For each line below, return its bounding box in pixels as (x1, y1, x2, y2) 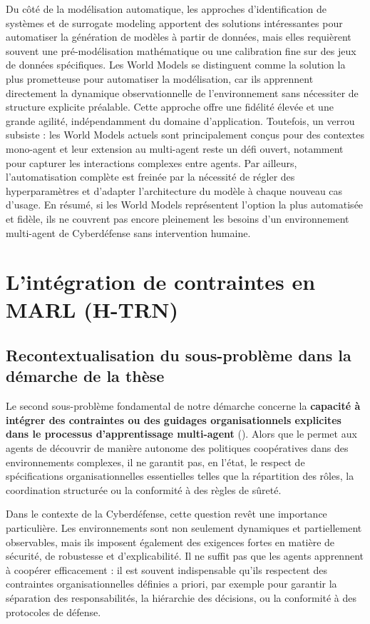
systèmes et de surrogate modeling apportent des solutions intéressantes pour (6, 15, 343, 30)
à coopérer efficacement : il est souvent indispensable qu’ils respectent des (6, 562, 327, 577)
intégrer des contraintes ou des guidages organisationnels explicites (6, 412, 341, 427)
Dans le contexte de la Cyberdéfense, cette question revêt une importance (6, 506, 327, 521)
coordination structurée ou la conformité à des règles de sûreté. (6, 482, 282, 497)
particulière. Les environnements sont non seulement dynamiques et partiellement (6, 520, 362, 535)
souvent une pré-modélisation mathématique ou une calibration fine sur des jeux (6, 43, 356, 58)
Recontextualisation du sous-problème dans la (6, 344, 351, 366)
